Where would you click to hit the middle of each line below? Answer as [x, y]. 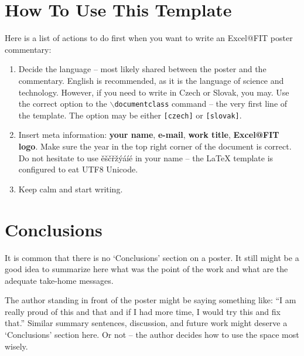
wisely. [16, 346]
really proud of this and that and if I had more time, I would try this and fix [143, 311]
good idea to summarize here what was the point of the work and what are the [146, 269]
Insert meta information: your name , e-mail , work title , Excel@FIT [149, 135]
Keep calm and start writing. [71, 189]
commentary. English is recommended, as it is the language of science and [151, 80]
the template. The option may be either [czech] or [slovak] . [130, 115]
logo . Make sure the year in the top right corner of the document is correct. [155, 146]
